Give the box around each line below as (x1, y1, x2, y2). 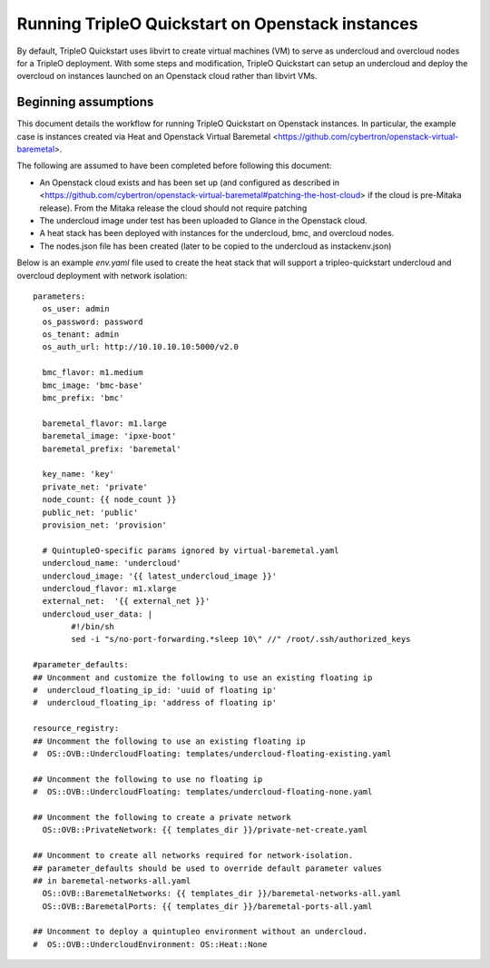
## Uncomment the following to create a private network (33, 812, 292, 822)
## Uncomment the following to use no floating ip (33, 774, 263, 785)
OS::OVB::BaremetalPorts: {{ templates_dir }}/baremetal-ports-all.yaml (42, 901, 373, 912)
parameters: (33, 291, 86, 301)
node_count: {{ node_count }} (42, 495, 177, 505)
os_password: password (42, 316, 143, 327)
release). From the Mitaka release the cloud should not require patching (39, 202, 308, 213)
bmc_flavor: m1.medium (42, 368, 143, 378)
